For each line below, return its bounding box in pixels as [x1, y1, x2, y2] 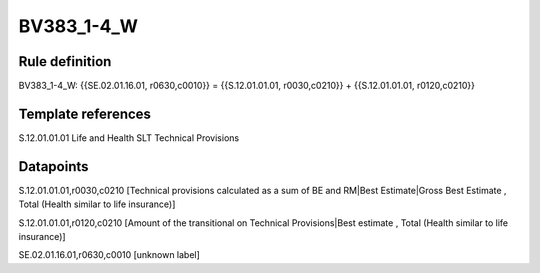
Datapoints [18, 158, 89, 175]
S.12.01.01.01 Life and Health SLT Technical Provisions [18, 131, 240, 144]
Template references [18, 105, 152, 122]
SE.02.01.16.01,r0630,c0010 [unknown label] [18, 249, 200, 261]
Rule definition [18, 53, 112, 70]
